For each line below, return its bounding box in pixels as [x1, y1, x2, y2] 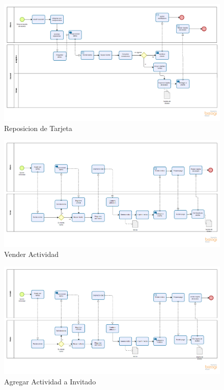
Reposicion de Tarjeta [4, 122, 72, 133]
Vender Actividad [4, 249, 59, 259]
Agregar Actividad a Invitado [4, 376, 96, 387]
